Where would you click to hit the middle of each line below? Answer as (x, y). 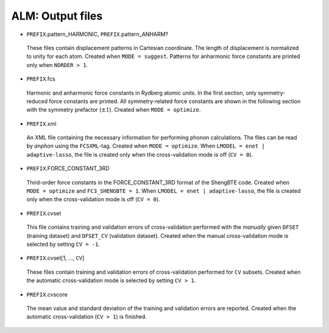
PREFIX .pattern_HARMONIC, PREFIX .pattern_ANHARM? (97, 34)
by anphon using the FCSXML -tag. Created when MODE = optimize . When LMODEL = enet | (146, 146)
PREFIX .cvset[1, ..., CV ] (55, 258)
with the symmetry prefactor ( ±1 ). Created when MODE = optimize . (114, 110)
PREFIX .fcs (41, 79)
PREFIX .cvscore (47, 294)
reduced (37, 101)
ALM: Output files (57, 16)
